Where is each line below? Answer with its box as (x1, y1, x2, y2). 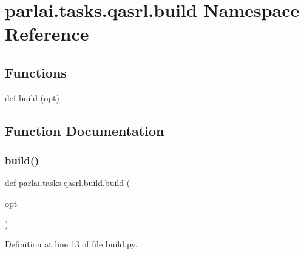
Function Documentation (5, 121, 164, 139)
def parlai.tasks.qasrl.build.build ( (5, 176, 130, 189)
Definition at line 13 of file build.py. (5, 238, 138, 250)
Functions (5, 62, 67, 81)
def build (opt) (5, 91, 59, 104)
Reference (5, 21, 89, 46)
